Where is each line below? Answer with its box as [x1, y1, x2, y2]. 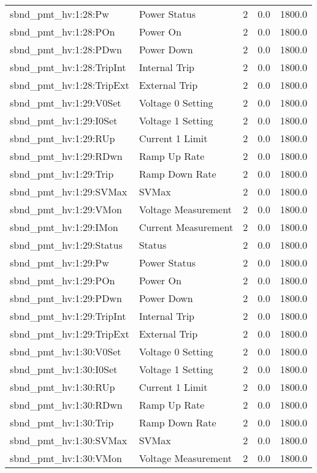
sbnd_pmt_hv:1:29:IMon [10, 220, 118, 234]
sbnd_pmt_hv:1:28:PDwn [10, 42, 122, 56]
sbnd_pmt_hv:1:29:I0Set [10, 113, 118, 127]
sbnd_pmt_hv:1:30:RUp [10, 380, 115, 394]
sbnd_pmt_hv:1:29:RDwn [10, 149, 123, 163]
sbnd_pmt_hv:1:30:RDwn [10, 398, 123, 412]
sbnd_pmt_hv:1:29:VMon [10, 202, 122, 216]
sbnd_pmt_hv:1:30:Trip [10, 415, 114, 429]
